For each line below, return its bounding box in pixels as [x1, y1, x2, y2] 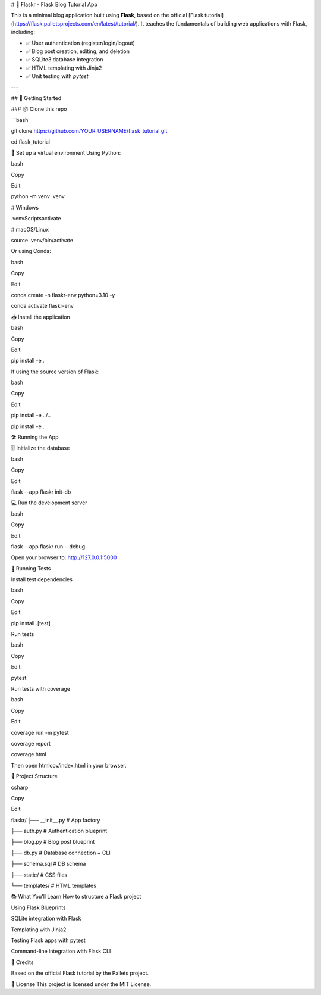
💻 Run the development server [11, 499, 87, 506]
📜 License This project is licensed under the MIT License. [11, 980, 152, 988]
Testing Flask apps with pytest [11, 937, 86, 944]
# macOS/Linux [11, 226, 49, 233]
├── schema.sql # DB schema [11, 860, 86, 868]
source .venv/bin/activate [11, 236, 74, 244]
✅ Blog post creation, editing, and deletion [26, 48, 130, 55]
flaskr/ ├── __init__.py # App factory [11, 816, 100, 824]
